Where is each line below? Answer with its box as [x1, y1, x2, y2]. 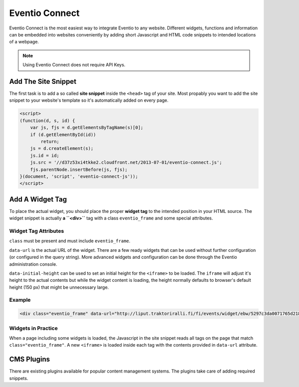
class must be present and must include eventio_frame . [9, 238, 131, 244]
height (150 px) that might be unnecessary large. [9, 284, 109, 290]
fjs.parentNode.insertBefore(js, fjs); [30, 167, 128, 172]
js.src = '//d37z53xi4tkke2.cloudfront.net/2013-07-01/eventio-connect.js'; [30, 160, 222, 166]
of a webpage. [9, 39, 39, 45]
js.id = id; [30, 153, 60, 158]
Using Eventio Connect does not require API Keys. [22, 62, 126, 68]
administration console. [9, 261, 57, 267]
